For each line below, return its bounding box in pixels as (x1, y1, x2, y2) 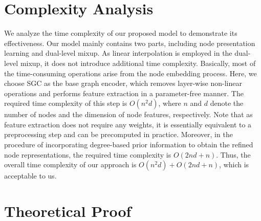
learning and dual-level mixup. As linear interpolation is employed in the (4, 48, 232, 58)
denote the (210, 98, 244, 108)
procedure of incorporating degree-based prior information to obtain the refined (4, 139, 253, 150)
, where (158, 98, 181, 108)
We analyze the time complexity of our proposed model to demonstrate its (4, 28, 237, 38)
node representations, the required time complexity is (4, 149, 171, 160)
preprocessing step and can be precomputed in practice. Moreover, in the (4, 129, 233, 140)
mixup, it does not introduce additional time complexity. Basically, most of (20, 57, 256, 68)
